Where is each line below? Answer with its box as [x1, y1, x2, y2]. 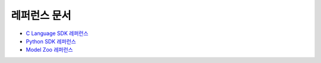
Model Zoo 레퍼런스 [26, 46, 74, 53]
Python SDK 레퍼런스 [26, 37, 77, 45]
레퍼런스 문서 [11, 9, 71, 22]
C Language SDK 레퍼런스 [26, 30, 89, 37]
